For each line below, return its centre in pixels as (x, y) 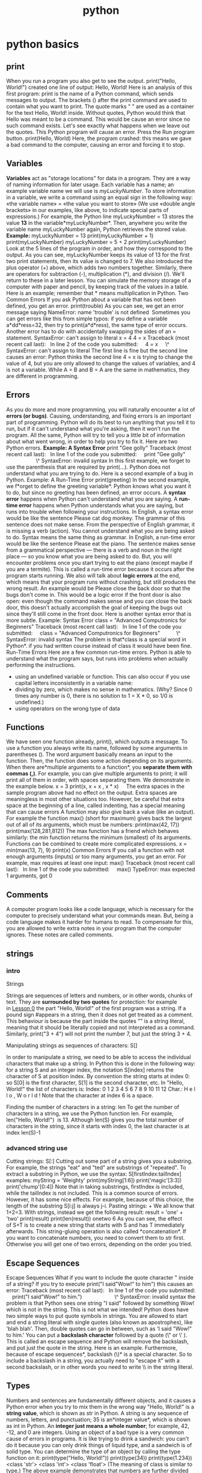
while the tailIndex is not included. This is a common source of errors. (92, 1193)
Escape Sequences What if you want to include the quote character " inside (100, 1278)
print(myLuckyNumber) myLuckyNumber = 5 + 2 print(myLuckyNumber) (96, 242)
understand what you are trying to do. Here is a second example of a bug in (100, 473)
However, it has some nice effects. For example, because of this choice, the (100, 1200)
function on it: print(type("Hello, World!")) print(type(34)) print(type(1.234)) (99, 1457)
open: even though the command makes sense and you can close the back (99, 601)
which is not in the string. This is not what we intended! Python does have (98, 1310)
